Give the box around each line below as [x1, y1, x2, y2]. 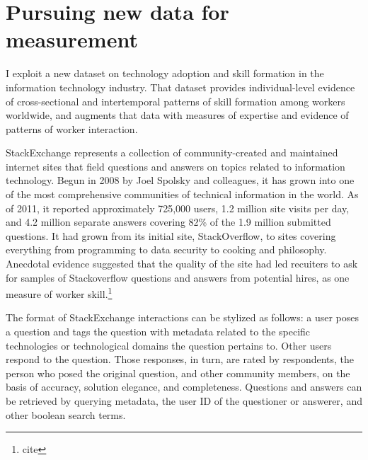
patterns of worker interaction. [6, 121, 138, 136]
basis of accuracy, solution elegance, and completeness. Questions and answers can [6, 379, 362, 394]
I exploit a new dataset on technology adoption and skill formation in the [6, 66, 324, 81]
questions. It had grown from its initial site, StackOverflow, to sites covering [6, 228, 336, 243]
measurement [6, 25, 138, 54]
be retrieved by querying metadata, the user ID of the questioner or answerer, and [6, 393, 362, 408]
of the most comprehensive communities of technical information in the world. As [6, 187, 359, 202]
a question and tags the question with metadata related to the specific [6, 324, 311, 339]
